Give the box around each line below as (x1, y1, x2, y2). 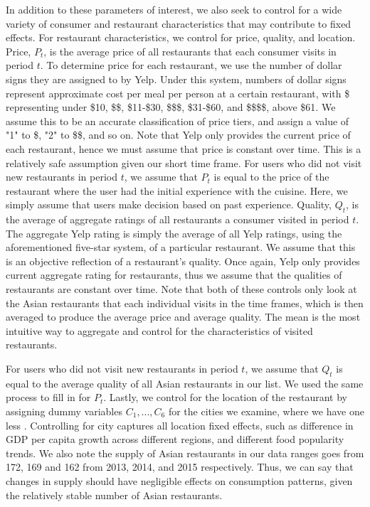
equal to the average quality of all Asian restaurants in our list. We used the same (6, 375, 364, 390)
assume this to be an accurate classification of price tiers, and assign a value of (6, 113, 349, 128)
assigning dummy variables (6, 404, 122, 419)
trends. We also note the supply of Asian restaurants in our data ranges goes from (6, 445, 364, 460)
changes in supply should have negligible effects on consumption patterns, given (6, 474, 353, 488)
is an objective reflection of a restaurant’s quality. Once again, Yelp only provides (6, 253, 360, 268)
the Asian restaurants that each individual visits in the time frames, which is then (6, 295, 364, 310)
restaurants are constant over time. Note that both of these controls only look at (6, 282, 357, 297)
